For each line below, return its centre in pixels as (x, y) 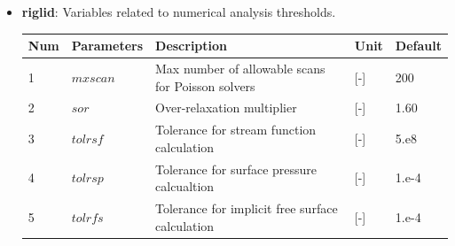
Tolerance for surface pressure (236, 169)
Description (192, 46)
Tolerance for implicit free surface (247, 208)
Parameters (107, 46)
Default (418, 46)
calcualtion (185, 186)
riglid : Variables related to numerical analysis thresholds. (179, 12)
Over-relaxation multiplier (226, 108)
